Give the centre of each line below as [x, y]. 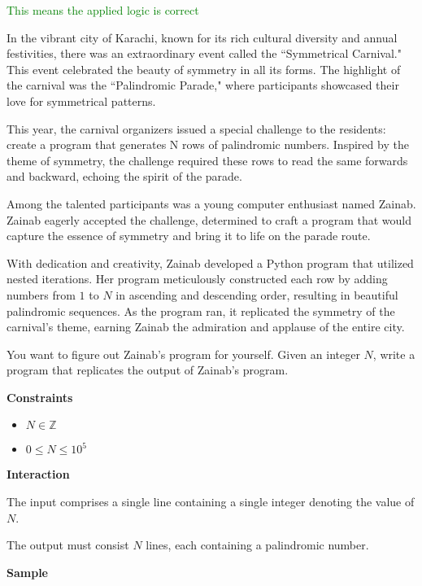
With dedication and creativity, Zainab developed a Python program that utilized [210, 262]
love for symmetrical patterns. [81, 101]
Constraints [40, 397]
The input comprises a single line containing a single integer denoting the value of [211, 502]
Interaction [38, 474]
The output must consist [68, 545]
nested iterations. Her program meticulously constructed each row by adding [197, 279]
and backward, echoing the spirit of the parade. [124, 176]
